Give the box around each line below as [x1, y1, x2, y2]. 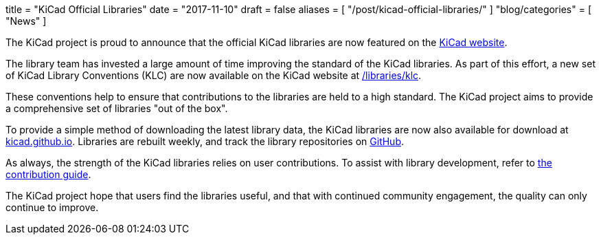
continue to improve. [5, 201, 99, 213]
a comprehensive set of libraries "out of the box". [5, 102, 228, 114]
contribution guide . [5, 168, 91, 180]
